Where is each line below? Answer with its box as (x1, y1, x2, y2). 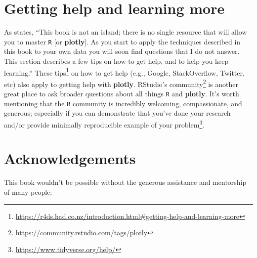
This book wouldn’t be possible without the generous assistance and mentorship (4, 177, 247, 187)
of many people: (4, 186, 52, 197)
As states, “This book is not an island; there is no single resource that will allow (4, 27, 247, 37)
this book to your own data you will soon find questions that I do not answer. (4, 46, 240, 56)
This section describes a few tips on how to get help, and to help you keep (4, 55, 229, 66)
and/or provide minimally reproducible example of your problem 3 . (4, 118, 205, 129)
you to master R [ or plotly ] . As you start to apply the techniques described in (4, 36, 241, 46)
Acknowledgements (4, 148, 136, 169)
